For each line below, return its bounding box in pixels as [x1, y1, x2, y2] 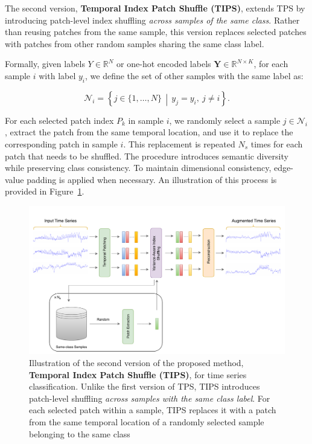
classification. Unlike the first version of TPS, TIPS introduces [29, 380, 260, 393]
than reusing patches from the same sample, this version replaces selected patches [5, 25, 307, 38]
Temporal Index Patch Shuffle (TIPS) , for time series [29, 368, 247, 381]
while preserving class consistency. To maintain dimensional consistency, [5, 161, 272, 174]
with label [39, 69, 76, 82]
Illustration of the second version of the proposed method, [29, 356, 244, 369]
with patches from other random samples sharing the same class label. [5, 37, 264, 50]
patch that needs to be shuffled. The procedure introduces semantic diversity [5, 149, 288, 162]
